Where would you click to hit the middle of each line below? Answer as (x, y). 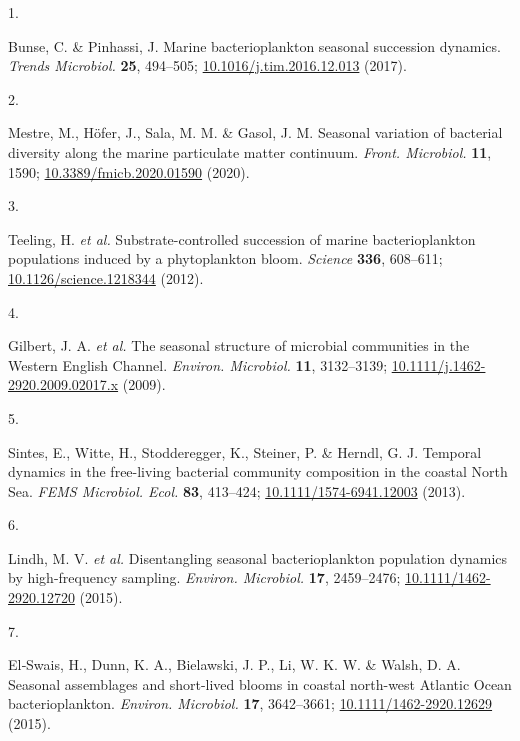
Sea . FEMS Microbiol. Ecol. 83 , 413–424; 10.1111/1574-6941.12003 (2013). (237, 490)
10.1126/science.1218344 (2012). (106, 277)
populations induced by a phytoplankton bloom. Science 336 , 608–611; (225, 258)
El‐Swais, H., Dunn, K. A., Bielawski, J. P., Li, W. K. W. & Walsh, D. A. (234, 664)
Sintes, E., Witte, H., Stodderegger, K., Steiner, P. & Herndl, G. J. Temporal (245, 451)
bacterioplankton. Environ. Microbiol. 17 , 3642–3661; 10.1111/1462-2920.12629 (250, 703)
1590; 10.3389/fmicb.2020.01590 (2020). (129, 171)
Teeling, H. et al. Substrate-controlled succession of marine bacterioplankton (242, 238)
